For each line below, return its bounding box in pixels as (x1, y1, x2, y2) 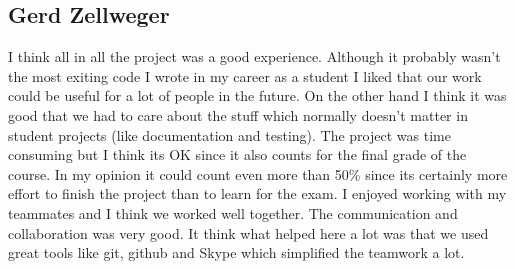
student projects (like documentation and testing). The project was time (8, 124, 451, 145)
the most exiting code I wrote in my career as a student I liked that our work (8, 65, 482, 86)
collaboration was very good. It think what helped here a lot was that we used (8, 222, 489, 243)
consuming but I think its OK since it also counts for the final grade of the (8, 144, 467, 165)
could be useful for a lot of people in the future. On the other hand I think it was (8, 85, 507, 106)
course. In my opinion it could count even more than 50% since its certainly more (8, 163, 508, 184)
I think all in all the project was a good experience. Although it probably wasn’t (8, 46, 501, 67)
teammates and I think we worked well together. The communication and (8, 202, 458, 223)
